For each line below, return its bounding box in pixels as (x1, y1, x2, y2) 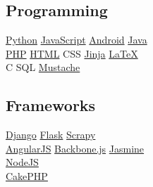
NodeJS (6, 155, 39, 169)
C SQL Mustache (6, 60, 80, 75)
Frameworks (6, 94, 96, 116)
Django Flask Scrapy (6, 127, 96, 142)
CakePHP (6, 168, 48, 183)
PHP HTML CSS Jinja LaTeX (6, 46, 138, 60)
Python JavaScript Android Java (6, 32, 147, 47)
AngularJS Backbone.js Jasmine (6, 141, 145, 155)
